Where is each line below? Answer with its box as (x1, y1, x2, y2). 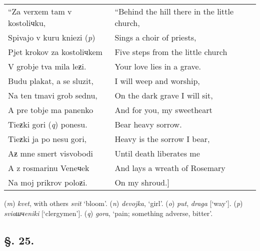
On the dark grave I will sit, (114, 89, 213, 101)
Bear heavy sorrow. (114, 118, 182, 130)
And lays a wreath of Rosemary (114, 162, 225, 173)
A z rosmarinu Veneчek (8, 162, 89, 173)
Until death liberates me (114, 147, 200, 159)
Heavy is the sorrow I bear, (114, 133, 210, 144)
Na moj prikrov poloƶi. (8, 176, 87, 188)
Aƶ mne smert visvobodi (8, 147, 93, 159)
